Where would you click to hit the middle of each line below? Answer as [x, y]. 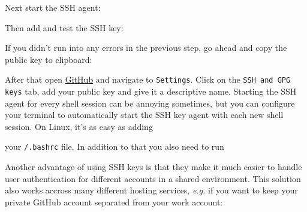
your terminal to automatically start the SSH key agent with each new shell [144, 115]
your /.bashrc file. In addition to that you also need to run [115, 146]
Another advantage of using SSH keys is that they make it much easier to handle [153, 167]
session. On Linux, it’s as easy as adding [79, 126]
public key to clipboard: [49, 59]
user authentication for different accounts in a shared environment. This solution [153, 178]
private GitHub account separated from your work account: [114, 202]
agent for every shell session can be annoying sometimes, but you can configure [150, 103]
